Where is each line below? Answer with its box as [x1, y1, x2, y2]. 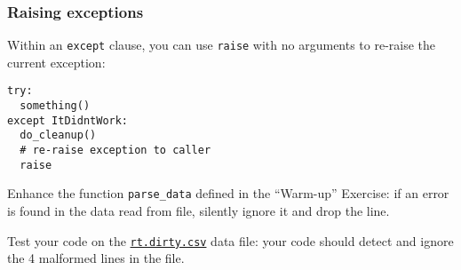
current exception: [7, 52, 106, 71]
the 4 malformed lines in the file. [7, 249, 185, 267]
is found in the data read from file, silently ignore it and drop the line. [7, 202, 390, 220]
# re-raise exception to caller [20, 144, 211, 157]
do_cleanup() [20, 129, 97, 142]
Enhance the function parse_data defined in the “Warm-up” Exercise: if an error [7, 184, 449, 202]
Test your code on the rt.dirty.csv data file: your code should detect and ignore [7, 231, 454, 250]
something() [20, 99, 91, 113]
